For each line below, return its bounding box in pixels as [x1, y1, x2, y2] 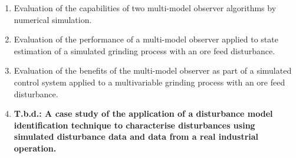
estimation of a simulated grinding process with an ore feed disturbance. [14, 44, 275, 57]
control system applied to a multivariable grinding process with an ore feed [14, 75, 285, 88]
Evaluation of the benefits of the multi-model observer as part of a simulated [14, 64, 292, 77]
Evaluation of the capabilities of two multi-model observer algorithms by [14, 2, 277, 14]
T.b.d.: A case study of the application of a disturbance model [14, 107, 273, 120]
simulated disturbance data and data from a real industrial [14, 130, 259, 143]
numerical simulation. [14, 13, 92, 25]
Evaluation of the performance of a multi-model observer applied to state [14, 33, 278, 45]
